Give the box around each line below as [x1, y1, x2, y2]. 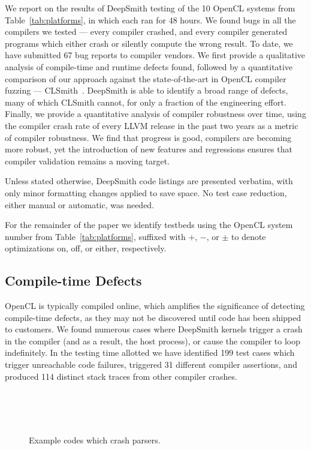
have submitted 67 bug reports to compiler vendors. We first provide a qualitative [5, 49, 306, 61]
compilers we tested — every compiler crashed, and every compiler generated [5, 25, 288, 38]
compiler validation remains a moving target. [5, 154, 170, 167]
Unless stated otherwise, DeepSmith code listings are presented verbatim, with [5, 175, 293, 187]
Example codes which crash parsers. [29, 434, 161, 446]
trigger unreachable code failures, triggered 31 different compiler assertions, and [5, 358, 297, 371]
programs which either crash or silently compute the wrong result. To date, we [5, 37, 293, 49]
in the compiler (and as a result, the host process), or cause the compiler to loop [5, 334, 300, 347]
